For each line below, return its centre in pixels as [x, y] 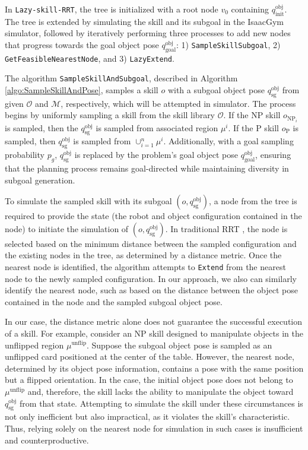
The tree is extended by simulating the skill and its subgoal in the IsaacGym [144, 21]
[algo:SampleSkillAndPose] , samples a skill [82, 90]
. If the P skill [253, 127]
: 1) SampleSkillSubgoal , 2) [228, 44]
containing [250, 9]
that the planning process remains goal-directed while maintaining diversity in [147, 168]
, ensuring [273, 155]
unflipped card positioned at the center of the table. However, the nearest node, [150, 356]
